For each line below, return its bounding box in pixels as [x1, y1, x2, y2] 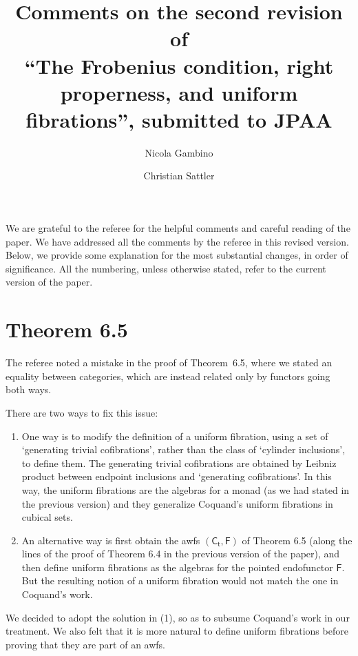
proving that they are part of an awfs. [6, 637, 165, 651]
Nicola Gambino [145, 145, 213, 159]
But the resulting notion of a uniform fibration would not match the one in [21, 573, 339, 588]
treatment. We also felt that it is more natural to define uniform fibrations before [6, 624, 348, 638]
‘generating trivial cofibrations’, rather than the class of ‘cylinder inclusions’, [21, 442, 346, 457]
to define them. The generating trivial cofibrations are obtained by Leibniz [21, 455, 337, 470]
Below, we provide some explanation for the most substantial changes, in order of [6, 248, 348, 262]
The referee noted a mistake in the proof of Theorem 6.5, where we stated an [6, 355, 333, 370]
